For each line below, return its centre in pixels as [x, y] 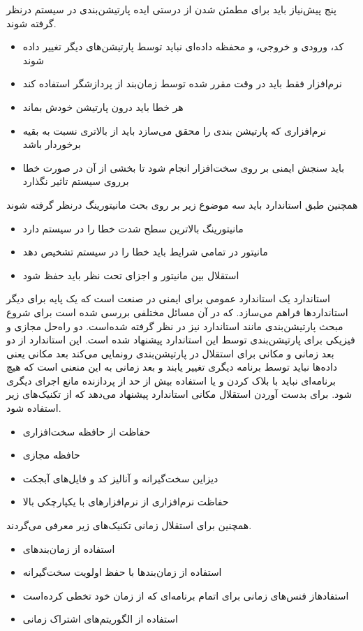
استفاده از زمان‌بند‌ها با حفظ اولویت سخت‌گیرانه [122, 572]
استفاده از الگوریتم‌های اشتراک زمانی [100, 619]
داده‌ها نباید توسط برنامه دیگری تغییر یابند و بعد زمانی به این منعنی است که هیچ [172, 367]
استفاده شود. [34, 408]
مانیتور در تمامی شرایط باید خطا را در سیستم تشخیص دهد [145, 252]
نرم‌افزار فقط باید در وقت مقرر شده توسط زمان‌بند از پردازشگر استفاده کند [182, 83]
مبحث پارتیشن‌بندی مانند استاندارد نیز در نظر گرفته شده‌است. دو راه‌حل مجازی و [175, 326]
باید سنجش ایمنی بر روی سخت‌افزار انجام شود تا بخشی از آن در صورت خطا [184, 167]
